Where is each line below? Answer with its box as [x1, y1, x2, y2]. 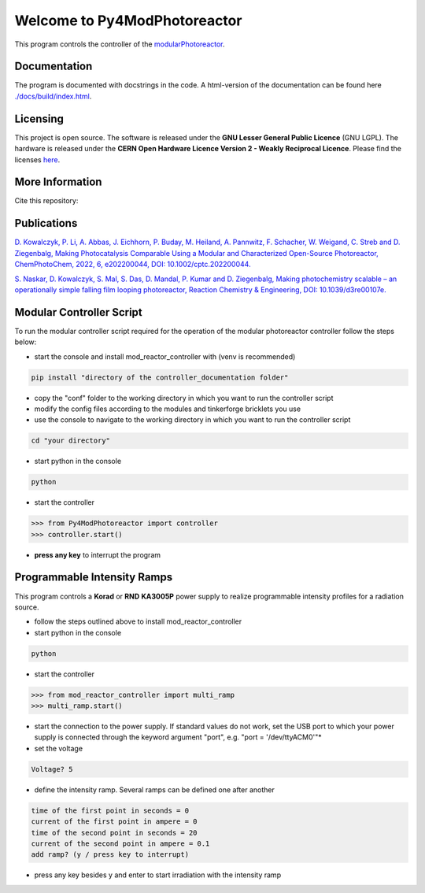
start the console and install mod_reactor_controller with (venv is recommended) [34, 351, 296, 361]
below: [14, 337, 37, 346]
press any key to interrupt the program [34, 550, 161, 559]
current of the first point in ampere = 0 [31, 817, 198, 826]
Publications [14, 217, 78, 230]
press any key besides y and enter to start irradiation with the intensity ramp [34, 870, 282, 880]
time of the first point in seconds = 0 [31, 806, 189, 815]
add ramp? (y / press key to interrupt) [31, 850, 189, 859]
